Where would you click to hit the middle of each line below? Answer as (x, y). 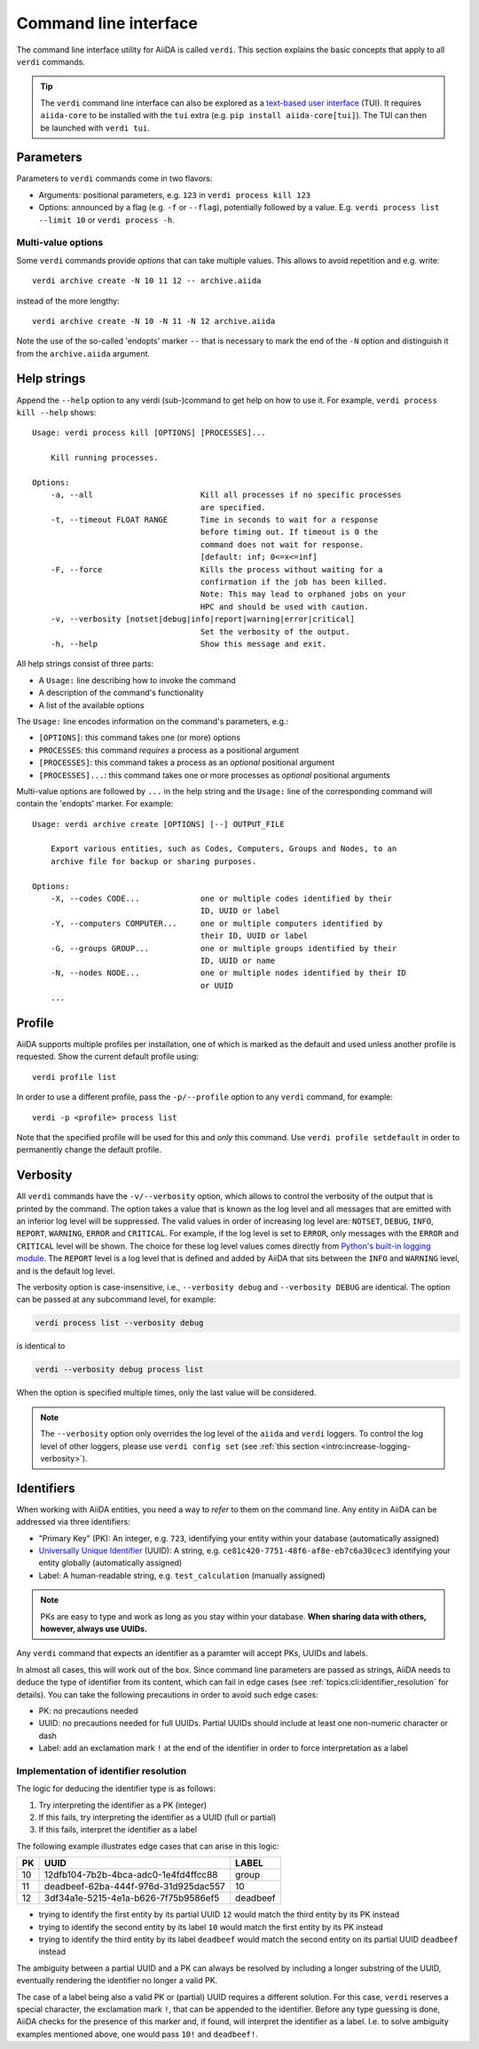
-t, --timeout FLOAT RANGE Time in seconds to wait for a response (214, 520)
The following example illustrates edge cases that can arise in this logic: (148, 1846)
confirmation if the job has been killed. (294, 582)
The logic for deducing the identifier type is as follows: (116, 1789)
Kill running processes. (104, 458)
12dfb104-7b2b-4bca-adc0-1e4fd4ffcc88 (131, 1875)
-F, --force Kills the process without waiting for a (216, 569)
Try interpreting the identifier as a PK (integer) (123, 1805)
